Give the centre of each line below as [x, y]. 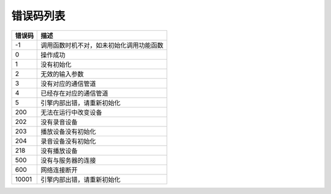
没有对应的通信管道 [68, 83]
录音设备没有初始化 [68, 141]
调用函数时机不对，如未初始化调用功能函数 [102, 45]
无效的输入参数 [62, 74]
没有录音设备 [59, 122]
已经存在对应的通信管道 [74, 93]
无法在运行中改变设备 [71, 112]
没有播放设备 [59, 150]
